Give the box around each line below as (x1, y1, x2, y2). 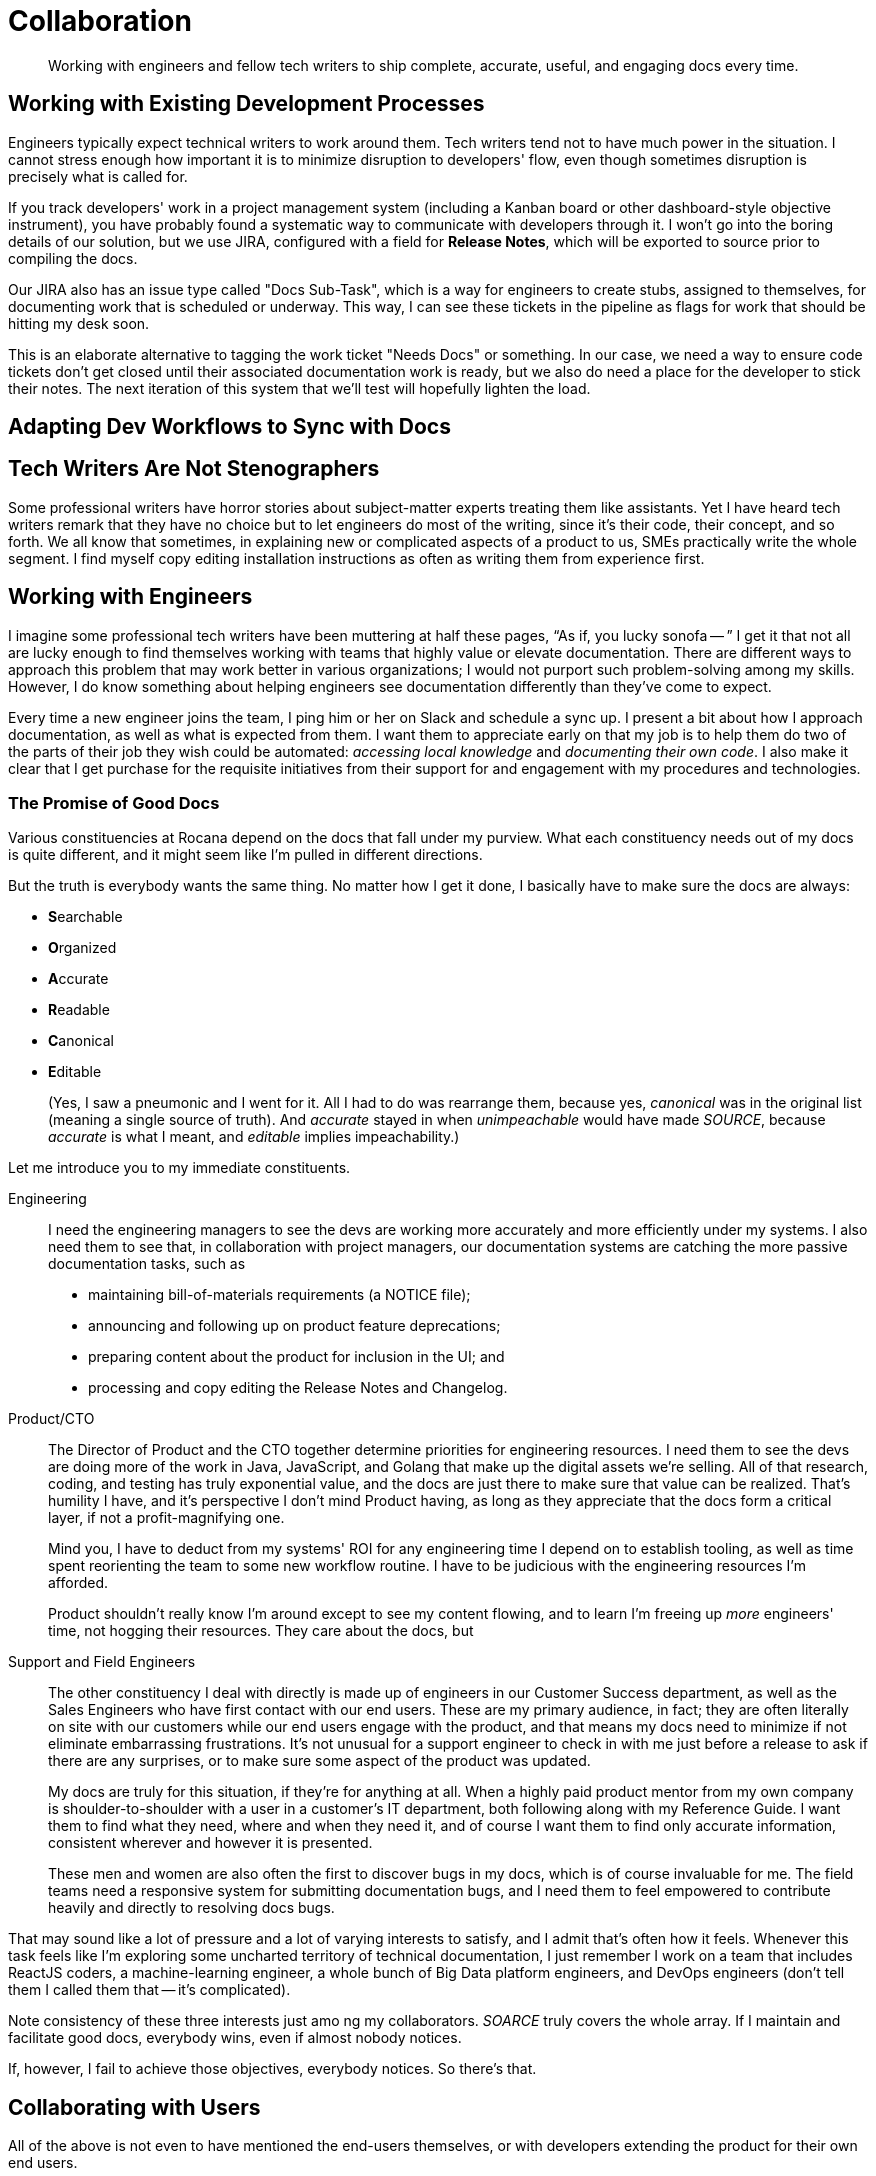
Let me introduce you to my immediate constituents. (8, 1159, 351, 1177)
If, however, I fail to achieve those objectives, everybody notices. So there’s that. (8, 2060, 537, 2078)
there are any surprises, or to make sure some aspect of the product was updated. (48, 1752, 591, 1770)
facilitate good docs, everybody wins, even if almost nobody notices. (8, 2029, 462, 2047)
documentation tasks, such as (48, 1255, 246, 1273)
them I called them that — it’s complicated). (8, 1981, 291, 1999)
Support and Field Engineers (8, 1653, 196, 1671)
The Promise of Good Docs (8, 793, 220, 814)
